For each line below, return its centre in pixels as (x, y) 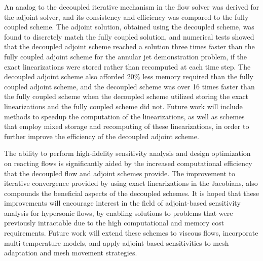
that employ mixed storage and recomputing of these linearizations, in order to (127, 126)
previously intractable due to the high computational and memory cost (114, 223)
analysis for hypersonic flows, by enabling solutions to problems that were (119, 213)
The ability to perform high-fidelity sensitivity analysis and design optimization (127, 153)
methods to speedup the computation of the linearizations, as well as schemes (124, 116)
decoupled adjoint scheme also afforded (65, 76)
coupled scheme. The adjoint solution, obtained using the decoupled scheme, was (129, 27)
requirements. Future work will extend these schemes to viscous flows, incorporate (131, 233)
